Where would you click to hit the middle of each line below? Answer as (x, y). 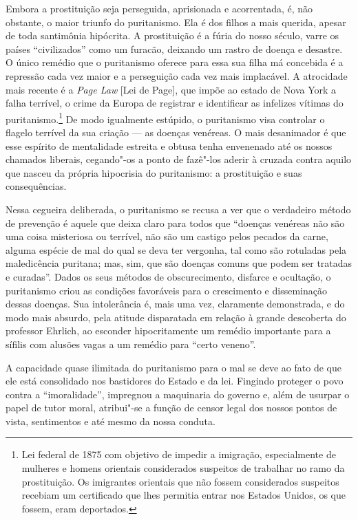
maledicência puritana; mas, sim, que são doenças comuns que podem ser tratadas (179, 263)
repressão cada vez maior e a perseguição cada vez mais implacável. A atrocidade (177, 75)
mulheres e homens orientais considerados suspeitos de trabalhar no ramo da (183, 468)
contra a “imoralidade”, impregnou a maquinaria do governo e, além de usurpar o (178, 394)
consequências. (36, 186)
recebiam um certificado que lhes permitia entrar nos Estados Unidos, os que (184, 495)
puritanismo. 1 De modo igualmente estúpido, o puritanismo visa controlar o (165, 118)
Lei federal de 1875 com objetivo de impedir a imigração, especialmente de (179, 454)
